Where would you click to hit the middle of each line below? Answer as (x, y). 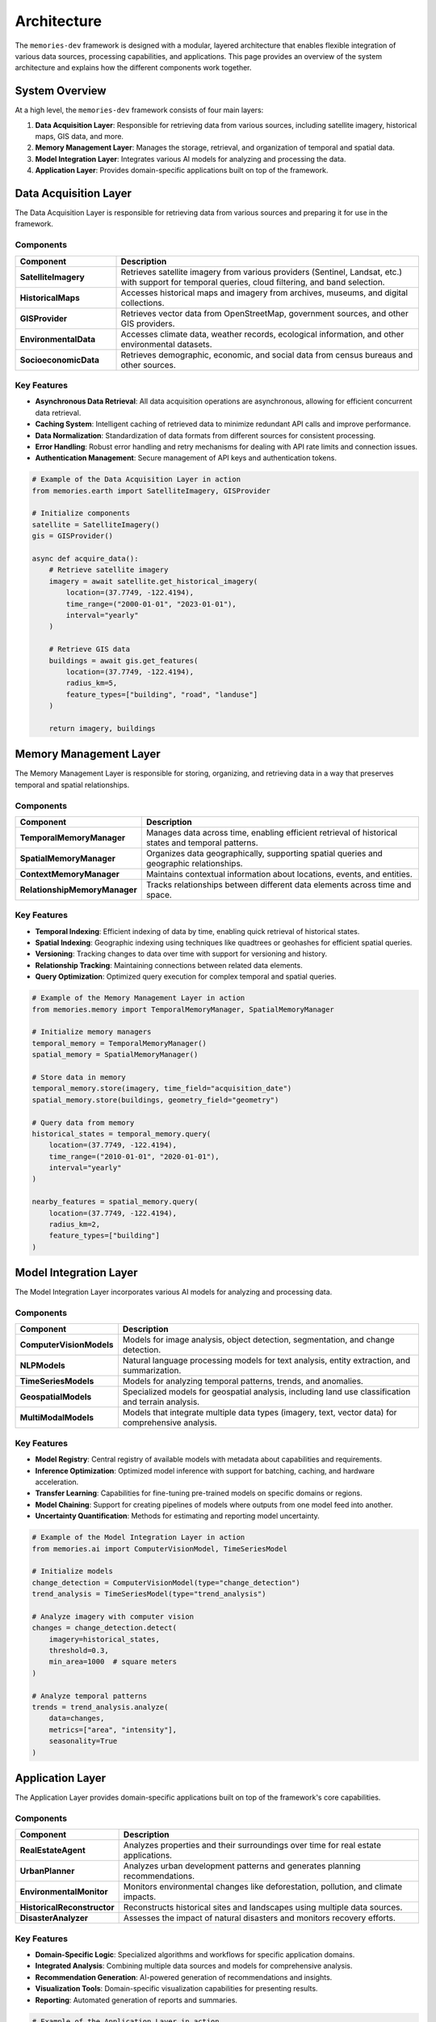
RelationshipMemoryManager (78, 890)
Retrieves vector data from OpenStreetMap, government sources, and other (265, 313)
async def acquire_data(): (85, 559)
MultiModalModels (57, 1418)
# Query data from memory (83, 1123)
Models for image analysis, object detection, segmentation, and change (258, 1340)
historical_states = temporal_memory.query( (122, 1134)
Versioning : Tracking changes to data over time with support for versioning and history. (181, 954)
